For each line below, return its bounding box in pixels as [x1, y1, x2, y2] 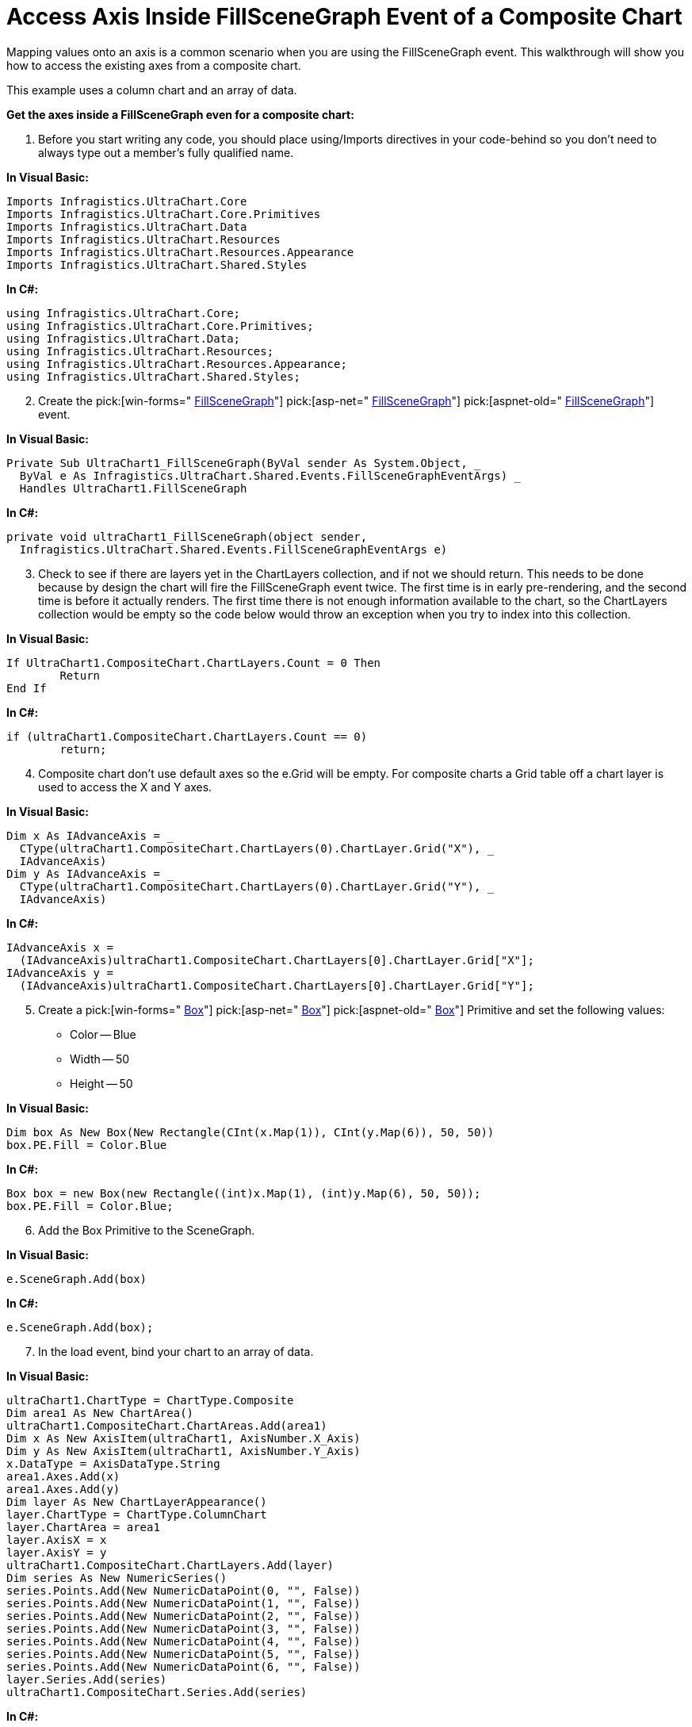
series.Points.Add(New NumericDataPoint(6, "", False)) [6, 1660, 361, 1673]
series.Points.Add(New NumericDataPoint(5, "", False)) [6, 1647, 361, 1660]
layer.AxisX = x [6, 1533, 107, 1546]
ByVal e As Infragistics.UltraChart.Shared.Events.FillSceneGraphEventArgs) [19, 469, 508, 482]
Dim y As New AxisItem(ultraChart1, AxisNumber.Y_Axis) [6, 1444, 361, 1457]
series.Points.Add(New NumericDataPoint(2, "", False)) [6, 1609, 361, 1622]
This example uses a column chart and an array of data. [6, 82, 297, 97]
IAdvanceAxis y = [6, 966, 113, 979]
